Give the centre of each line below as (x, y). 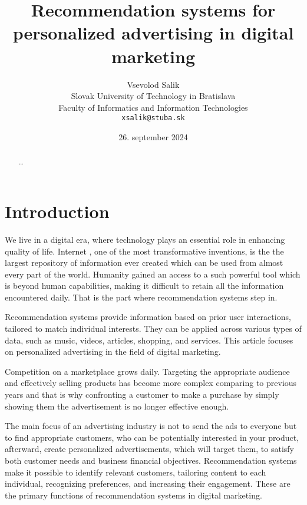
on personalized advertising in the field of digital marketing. (113, 351)
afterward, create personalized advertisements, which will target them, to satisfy (149, 449)
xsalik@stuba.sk (153, 118)
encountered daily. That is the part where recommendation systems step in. (141, 297)
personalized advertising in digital (153, 33)
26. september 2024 (153, 136)
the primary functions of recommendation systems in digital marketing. (133, 495)
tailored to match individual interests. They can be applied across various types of (153, 329)
